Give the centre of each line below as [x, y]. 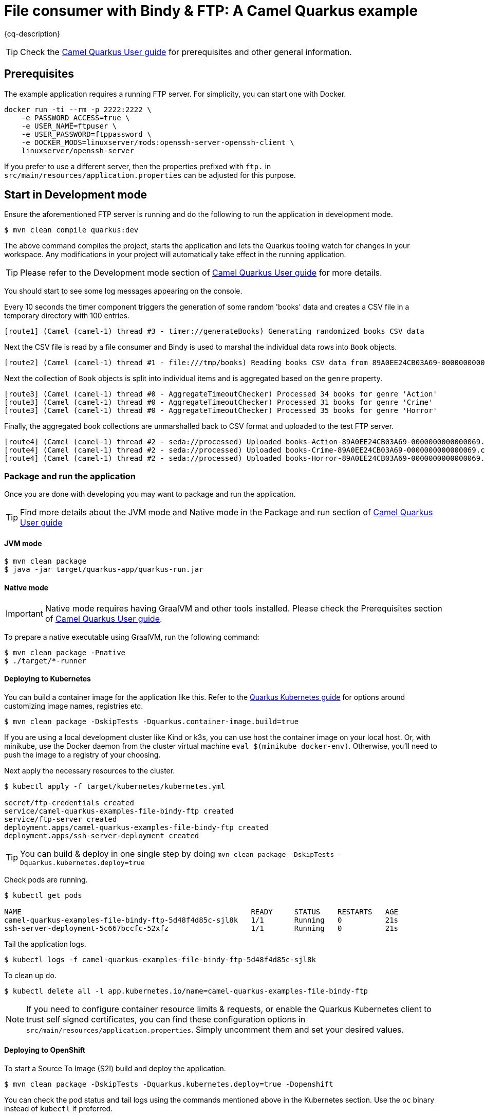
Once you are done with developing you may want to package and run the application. [150, 494]
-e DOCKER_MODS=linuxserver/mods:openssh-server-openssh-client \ [158, 142]
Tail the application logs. [45, 944]
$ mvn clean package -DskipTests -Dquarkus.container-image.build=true [152, 721]
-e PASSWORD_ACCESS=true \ [76, 118]
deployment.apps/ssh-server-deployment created [102, 835]
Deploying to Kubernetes [48, 679]
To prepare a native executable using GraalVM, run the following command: [132, 637]
